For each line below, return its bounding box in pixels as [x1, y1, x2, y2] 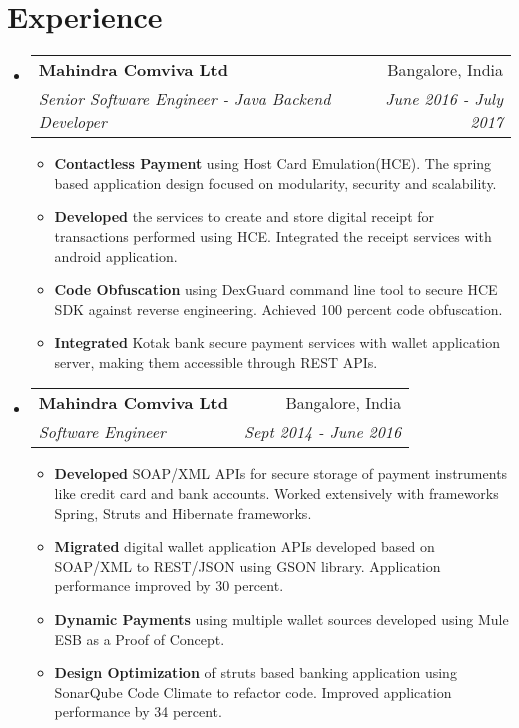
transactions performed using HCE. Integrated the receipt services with [54, 225, 492, 246]
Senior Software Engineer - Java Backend [38, 87, 331, 111]
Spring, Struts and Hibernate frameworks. [54, 502, 312, 523]
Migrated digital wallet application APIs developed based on [54, 536, 435, 557]
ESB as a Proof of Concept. [54, 628, 225, 649]
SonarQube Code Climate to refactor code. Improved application [54, 681, 452, 702]
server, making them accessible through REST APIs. [54, 351, 378, 372]
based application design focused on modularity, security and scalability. [54, 172, 497, 193]
